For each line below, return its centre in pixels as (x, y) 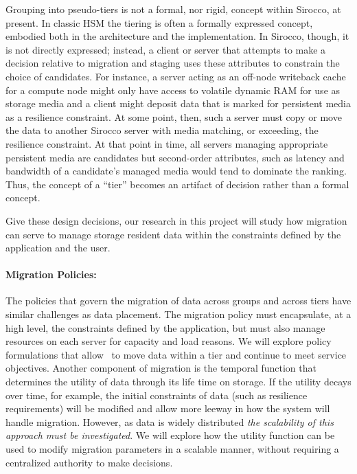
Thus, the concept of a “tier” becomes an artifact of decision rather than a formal (177, 184)
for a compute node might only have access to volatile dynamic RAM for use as (173, 90)
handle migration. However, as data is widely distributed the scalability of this (170, 421)
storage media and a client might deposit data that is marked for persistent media (178, 103)
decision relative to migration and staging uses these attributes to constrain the (173, 63)
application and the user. (58, 248)
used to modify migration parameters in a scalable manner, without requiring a (172, 449)
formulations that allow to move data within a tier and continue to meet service (176, 354)
